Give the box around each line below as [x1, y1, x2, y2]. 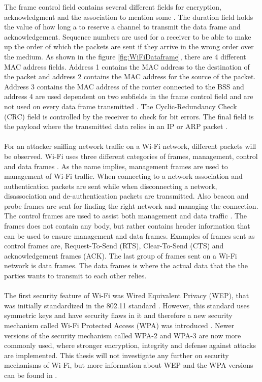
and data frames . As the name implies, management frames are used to [4, 161, 228, 171]
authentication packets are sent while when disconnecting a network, [4, 180, 217, 191]
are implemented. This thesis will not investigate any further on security [4, 349, 229, 360]
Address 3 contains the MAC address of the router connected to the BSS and [4, 81, 244, 91]
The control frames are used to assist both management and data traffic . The [4, 210, 247, 221]
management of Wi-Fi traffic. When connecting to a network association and [4, 171, 243, 181]
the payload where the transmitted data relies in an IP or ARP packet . [4, 121, 227, 132]
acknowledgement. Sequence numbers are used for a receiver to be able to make [4, 31, 251, 42]
